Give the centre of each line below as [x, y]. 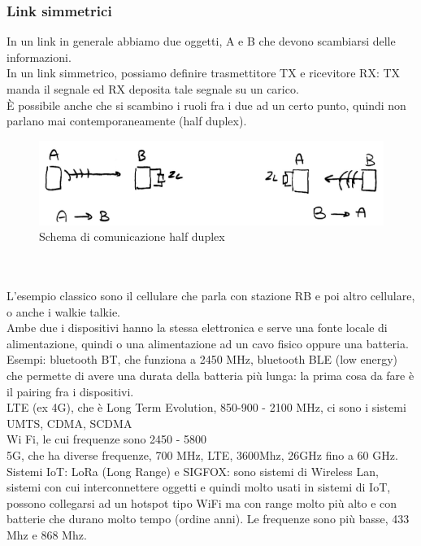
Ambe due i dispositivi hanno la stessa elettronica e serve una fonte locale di [197, 328]
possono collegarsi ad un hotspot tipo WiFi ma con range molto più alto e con [202, 502]
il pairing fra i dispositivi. [70, 391]
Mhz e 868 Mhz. [47, 534]
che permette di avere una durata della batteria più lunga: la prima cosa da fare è [210, 375]
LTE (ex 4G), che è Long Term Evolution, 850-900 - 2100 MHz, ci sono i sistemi [206, 407]
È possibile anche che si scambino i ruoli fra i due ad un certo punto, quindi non [206, 105]
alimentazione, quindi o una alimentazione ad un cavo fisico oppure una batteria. [208, 343]
